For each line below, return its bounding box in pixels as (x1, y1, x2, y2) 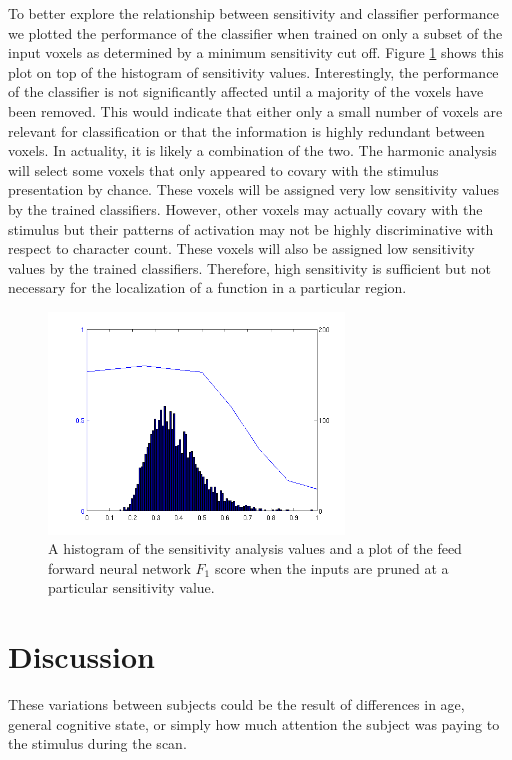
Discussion (8, 636, 155, 677)
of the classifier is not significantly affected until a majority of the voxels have (8, 81, 484, 102)
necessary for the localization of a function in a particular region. (8, 277, 407, 298)
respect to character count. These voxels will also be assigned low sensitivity (8, 238, 475, 259)
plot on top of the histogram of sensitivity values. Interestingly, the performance (8, 61, 499, 82)
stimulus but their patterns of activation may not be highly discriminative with (8, 218, 494, 239)
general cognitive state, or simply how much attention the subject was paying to (8, 713, 500, 734)
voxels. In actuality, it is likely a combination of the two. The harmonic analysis (8, 140, 497, 161)
